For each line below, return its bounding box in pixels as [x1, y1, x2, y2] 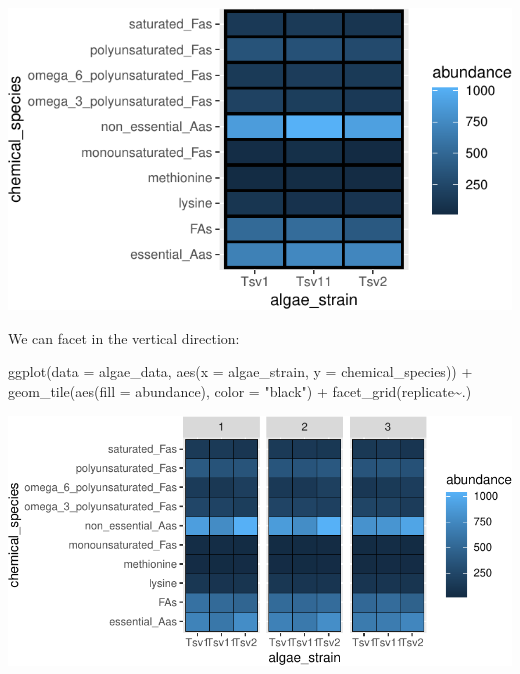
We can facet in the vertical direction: [8, 327, 240, 348]
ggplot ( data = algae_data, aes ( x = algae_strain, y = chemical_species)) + [8, 361, 473, 382]
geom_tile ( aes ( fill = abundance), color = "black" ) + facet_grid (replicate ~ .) [8, 381, 472, 402]
